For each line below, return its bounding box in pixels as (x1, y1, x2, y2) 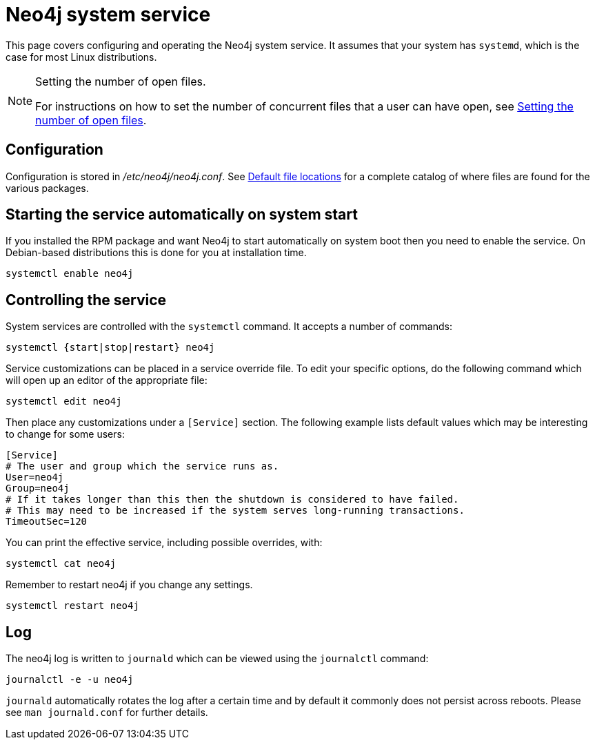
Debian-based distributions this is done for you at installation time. (6, 246, 307, 259)
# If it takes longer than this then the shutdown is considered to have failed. (6, 494, 459, 505)
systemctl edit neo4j (6, 396, 122, 407)
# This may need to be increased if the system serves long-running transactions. (6, 505, 465, 516)
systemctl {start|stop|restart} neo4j (6, 342, 215, 354)
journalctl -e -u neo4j (6, 674, 134, 686)
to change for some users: (6, 428, 125, 441)
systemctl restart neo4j (6, 600, 139, 612)
